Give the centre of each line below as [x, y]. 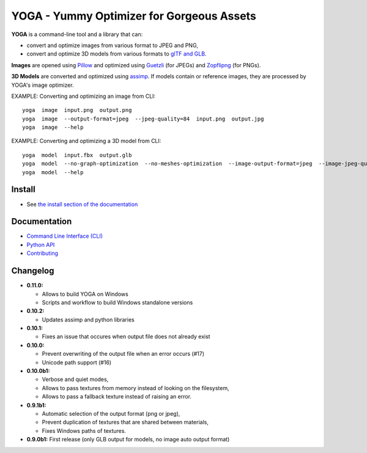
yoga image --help [53, 127]
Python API [41, 245]
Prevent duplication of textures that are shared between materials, [125, 422]
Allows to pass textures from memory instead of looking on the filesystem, [135, 388]
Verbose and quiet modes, [75, 380]
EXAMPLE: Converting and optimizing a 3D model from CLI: [86, 141]
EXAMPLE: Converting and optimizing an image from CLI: [83, 96]
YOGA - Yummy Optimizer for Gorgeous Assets [134, 16]
